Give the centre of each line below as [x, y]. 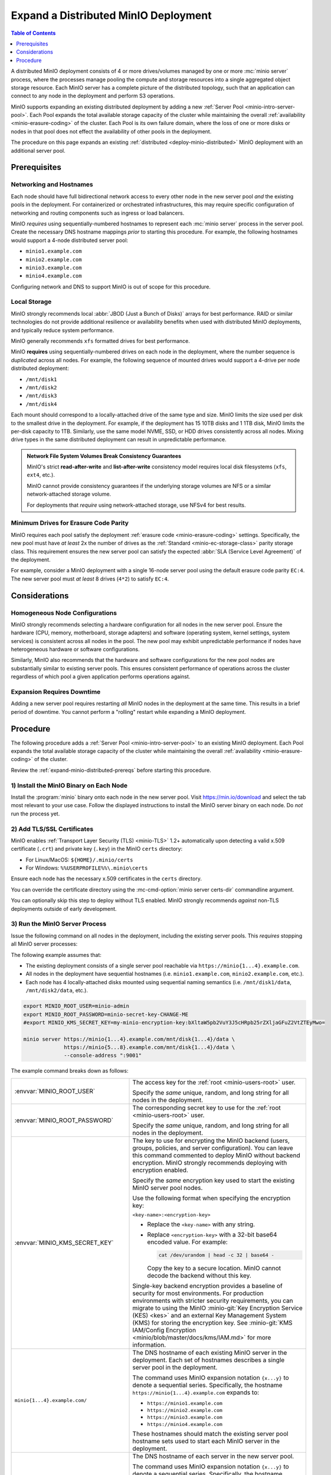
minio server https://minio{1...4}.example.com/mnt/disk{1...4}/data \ [129, 1039]
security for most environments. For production [198, 1293]
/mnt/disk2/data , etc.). [57, 991]
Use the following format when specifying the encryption [212, 1198]
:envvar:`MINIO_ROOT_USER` [55, 1091]
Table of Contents [33, 33]
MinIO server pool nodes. [168, 1188]
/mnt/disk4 [41, 404]
